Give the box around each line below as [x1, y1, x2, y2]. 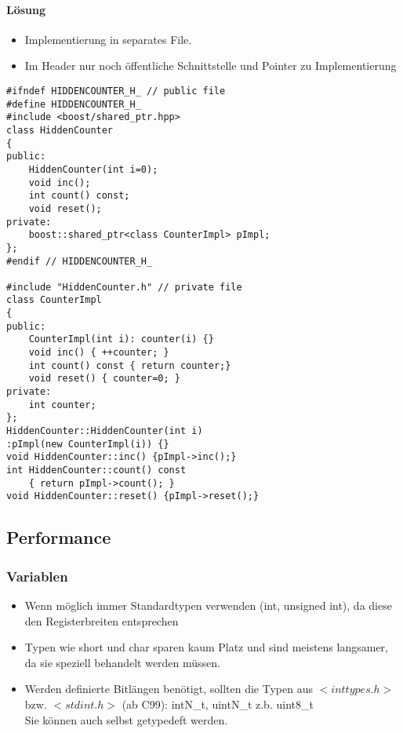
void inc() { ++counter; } [28, 347, 169, 359]
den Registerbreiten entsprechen [24, 612, 179, 629]
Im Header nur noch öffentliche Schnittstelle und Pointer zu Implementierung [24, 57, 397, 74]
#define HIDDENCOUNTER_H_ [6, 98, 141, 110]
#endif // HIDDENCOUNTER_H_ [6, 255, 153, 267]
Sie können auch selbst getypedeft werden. [24, 711, 228, 728]
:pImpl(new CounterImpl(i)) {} [6, 438, 169, 450]
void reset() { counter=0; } [28, 373, 180, 385]
